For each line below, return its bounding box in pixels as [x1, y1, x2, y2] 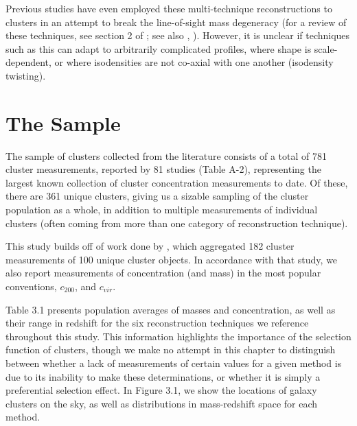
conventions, [5, 279, 57, 294]
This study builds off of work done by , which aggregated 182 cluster [5, 239, 295, 253]
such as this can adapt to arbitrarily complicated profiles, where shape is [5, 41, 312, 56]
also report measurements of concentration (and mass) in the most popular [5, 265, 321, 280]
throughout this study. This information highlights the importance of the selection [5, 329, 352, 343]
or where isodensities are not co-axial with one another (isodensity [54, 55, 334, 69]
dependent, [5, 55, 51, 69]
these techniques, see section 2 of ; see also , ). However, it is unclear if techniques [5, 28, 350, 43]
